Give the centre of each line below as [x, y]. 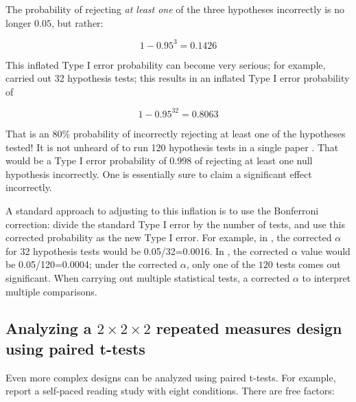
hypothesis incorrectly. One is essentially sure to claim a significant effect [159, 174]
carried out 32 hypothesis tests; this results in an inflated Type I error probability [178, 78]
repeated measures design [249, 328]
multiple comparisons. [51, 291]
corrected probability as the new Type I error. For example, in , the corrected [169, 237]
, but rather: [77, 22]
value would [325, 250]
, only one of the [221, 264]
